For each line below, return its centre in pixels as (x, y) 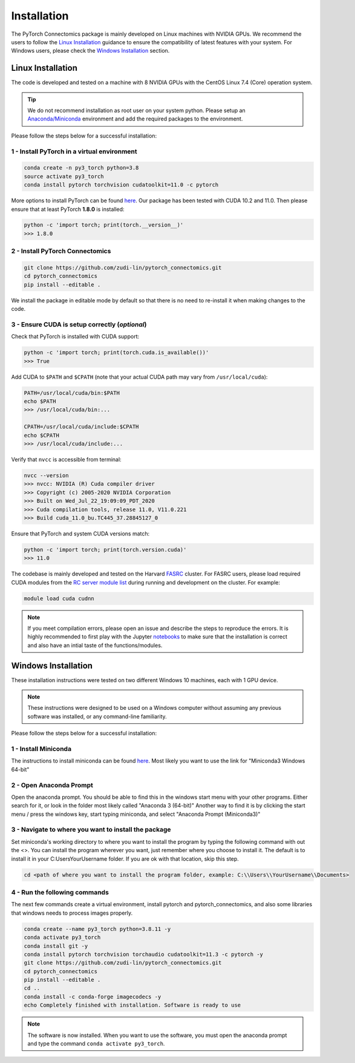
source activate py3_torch (64, 176)
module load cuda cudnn (59, 598)
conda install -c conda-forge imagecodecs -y (93, 997)
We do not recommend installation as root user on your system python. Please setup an (137, 111)
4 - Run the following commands (60, 892)
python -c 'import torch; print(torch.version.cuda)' (105, 549)
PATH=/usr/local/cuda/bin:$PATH (72, 393)
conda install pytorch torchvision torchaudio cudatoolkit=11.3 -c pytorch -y (143, 954)
